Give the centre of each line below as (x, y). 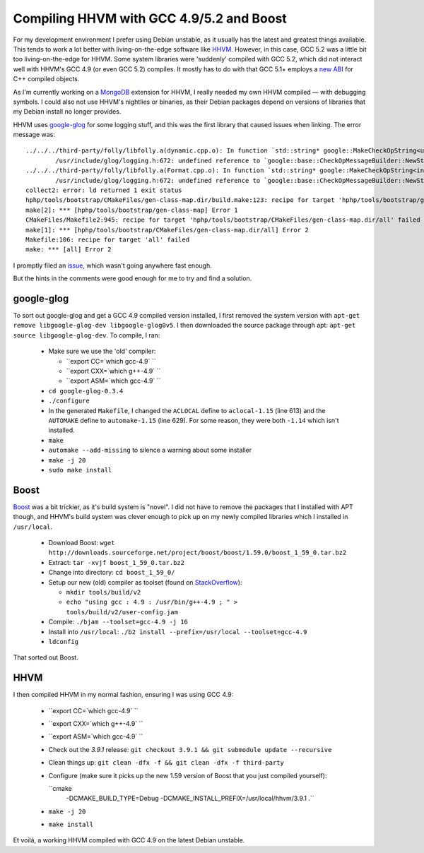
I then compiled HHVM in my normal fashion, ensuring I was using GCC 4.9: (123, 695)
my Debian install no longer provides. (67, 112)
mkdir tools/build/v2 (104, 592)
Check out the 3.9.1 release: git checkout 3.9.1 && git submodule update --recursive (190, 749)
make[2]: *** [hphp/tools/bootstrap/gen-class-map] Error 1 (132, 210)
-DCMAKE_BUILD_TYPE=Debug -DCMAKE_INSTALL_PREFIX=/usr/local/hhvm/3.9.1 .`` (190, 799)
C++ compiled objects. (46, 79)
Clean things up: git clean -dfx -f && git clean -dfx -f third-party (166, 763)
